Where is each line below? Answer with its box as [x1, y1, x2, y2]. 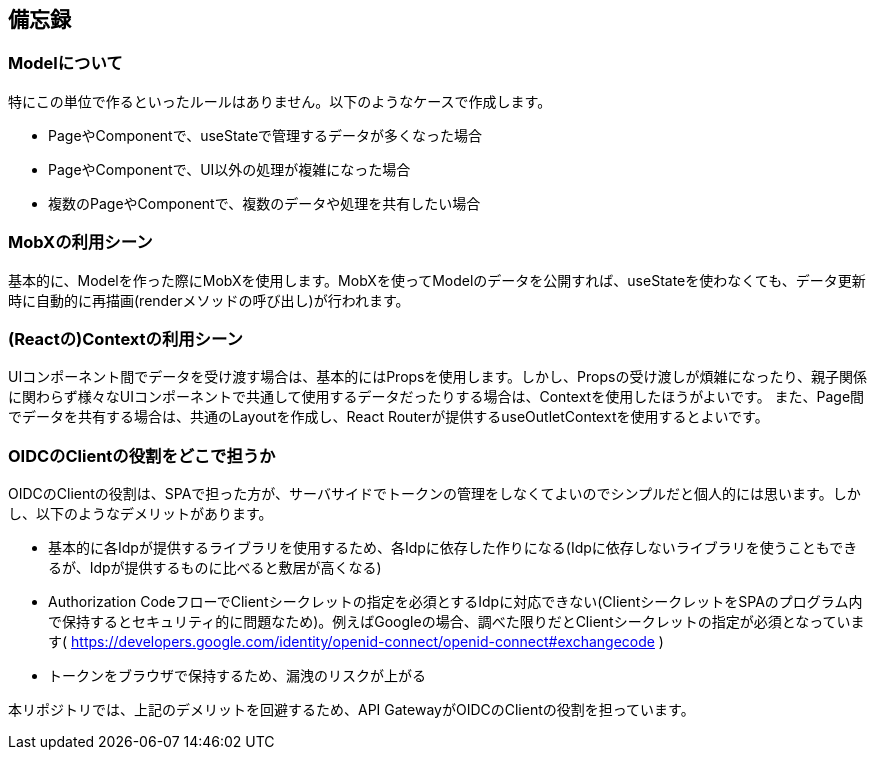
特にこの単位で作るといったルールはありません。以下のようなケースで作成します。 [8, 92, 552, 110]
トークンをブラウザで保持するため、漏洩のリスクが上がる [48, 667, 426, 685]
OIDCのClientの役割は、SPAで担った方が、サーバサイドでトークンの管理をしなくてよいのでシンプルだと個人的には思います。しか [8, 485, 861, 503]
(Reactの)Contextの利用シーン [8, 328, 243, 349]
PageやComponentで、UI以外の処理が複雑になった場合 [48, 160, 411, 178]
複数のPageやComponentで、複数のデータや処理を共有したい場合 [48, 194, 481, 212]
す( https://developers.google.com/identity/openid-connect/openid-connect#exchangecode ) [48, 633, 664, 651]
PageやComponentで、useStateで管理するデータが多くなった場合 [48, 126, 483, 144]
